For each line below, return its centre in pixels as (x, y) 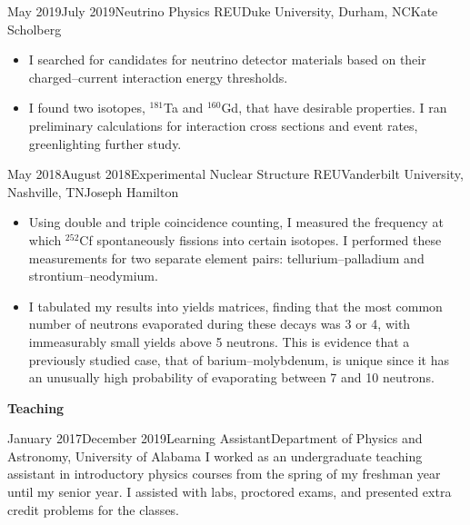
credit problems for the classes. (94, 509)
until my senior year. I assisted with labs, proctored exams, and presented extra (230, 492)
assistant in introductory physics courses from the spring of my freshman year (224, 474)
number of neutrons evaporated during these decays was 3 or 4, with (220, 324)
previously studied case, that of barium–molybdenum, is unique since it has (239, 359)
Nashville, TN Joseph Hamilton (93, 191)
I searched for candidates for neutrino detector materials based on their (227, 59)
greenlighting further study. (105, 143)
